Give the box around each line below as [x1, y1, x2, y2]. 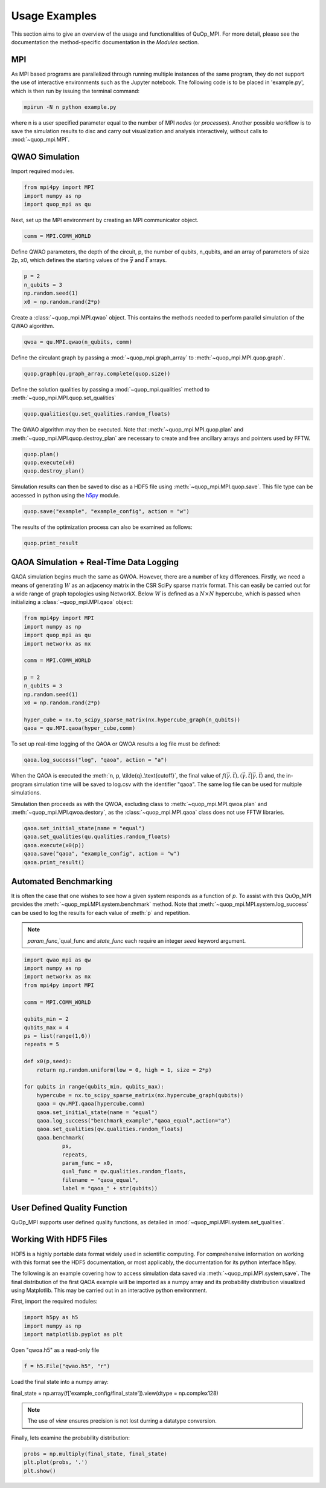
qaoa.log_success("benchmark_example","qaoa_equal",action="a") [36, 1117, 231, 1124]
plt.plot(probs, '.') [24, 1459, 88, 1466]
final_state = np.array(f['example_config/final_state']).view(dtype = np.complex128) [11, 1389, 219, 1397]
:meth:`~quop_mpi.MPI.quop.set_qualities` [11, 394, 117, 402]
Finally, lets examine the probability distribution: [11, 1434, 130, 1441]
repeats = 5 [24, 1041, 60, 1048]
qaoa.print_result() [24, 859, 85, 865]
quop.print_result [24, 539, 78, 546]
